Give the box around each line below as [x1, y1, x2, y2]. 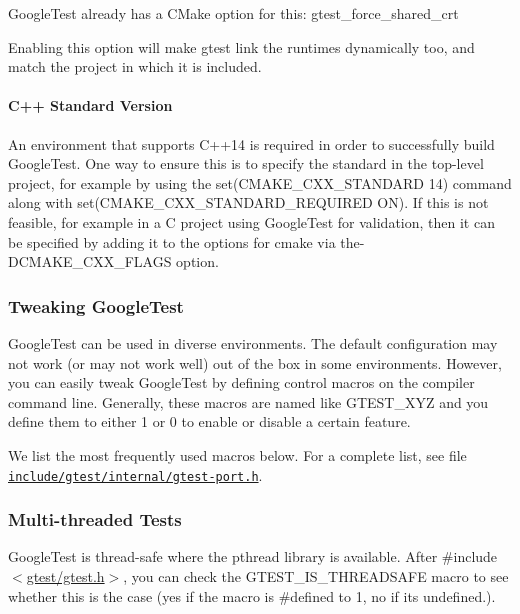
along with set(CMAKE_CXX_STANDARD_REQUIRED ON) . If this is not [8, 192, 489, 213]
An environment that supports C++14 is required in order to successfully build [8, 133, 495, 154]
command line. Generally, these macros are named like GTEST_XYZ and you [8, 391, 489, 412]
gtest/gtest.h [26, 565, 105, 586]
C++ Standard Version [8, 95, 173, 116]
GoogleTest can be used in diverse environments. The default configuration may [8, 332, 498, 353]
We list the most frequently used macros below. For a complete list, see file [8, 444, 467, 465]
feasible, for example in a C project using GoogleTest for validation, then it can [8, 211, 495, 232]
